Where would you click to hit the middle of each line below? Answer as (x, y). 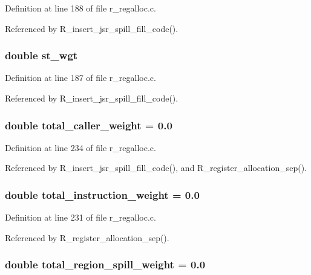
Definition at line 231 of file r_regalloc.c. (80, 217)
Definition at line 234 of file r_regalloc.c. (80, 147)
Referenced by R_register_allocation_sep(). (87, 237)
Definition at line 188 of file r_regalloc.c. (80, 8)
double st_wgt (41, 55)
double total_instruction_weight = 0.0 (102, 194)
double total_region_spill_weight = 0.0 (105, 264)
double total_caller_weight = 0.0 (89, 125)
